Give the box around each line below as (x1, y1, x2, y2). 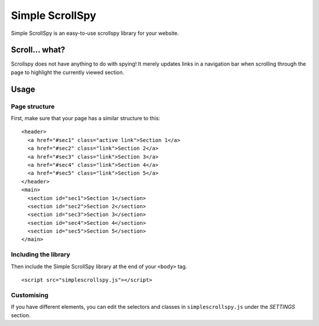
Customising (11, 291, 48, 299)
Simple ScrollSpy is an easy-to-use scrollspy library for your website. (11, 30, 180, 37)
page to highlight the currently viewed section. (11, 69, 125, 76)
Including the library (11, 250, 70, 259)
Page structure (11, 102, 55, 111)
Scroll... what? (11, 45, 66, 55)
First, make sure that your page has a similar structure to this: (11, 115, 161, 121)
